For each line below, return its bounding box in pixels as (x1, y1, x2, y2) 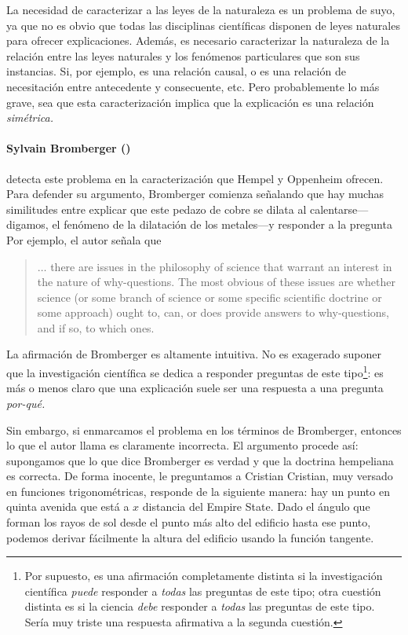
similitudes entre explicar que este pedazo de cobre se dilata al (6, 200, 307, 217)
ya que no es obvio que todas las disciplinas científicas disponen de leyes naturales (6, 17, 400, 33)
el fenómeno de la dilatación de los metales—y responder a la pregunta (52, 216, 392, 233)
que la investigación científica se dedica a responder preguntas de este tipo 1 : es (6, 362, 384, 380)
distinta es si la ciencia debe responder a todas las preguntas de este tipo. (24, 598, 375, 615)
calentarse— (309, 200, 369, 217)
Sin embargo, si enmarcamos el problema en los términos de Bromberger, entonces (6, 421, 402, 438)
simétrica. (6, 109, 53, 126)
